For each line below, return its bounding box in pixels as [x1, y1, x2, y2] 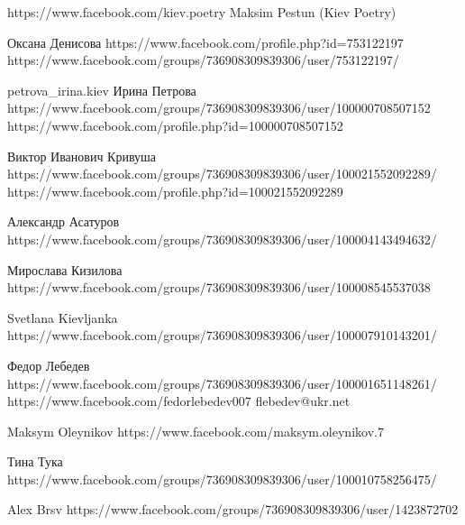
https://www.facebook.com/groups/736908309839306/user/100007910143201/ [7, 326, 437, 345]
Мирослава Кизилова [7, 260, 123, 279]
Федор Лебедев [7, 355, 90, 374]
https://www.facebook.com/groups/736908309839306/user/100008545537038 [7, 278, 431, 297]
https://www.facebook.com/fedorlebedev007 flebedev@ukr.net [7, 391, 351, 410]
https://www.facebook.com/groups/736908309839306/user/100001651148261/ [7, 373, 437, 392]
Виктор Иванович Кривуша [7, 146, 157, 165]
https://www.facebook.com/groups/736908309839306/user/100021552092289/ [7, 164, 437, 183]
